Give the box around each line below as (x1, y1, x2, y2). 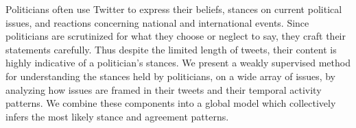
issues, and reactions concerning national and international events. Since (5, 15, 309, 29)
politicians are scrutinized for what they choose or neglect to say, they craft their (5, 29, 346, 43)
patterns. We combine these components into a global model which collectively (5, 96, 336, 110)
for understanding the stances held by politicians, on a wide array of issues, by (5, 68, 335, 83)
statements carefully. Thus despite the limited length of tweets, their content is (5, 42, 337, 56)
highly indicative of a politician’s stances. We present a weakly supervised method (5, 55, 351, 70)
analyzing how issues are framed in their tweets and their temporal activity (5, 82, 322, 97)
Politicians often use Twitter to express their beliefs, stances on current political (5, 2, 342, 16)
